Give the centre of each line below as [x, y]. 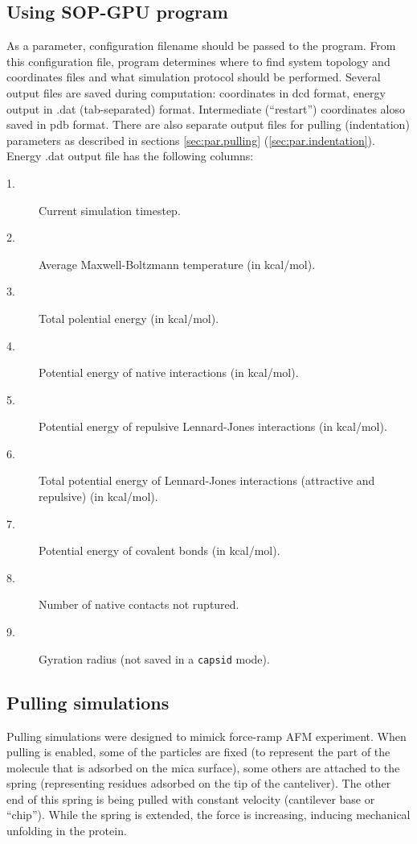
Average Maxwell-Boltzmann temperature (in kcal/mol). [177, 264]
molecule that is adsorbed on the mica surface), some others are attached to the [203, 767]
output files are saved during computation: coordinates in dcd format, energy [196, 92]
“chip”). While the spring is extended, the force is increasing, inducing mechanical [208, 815]
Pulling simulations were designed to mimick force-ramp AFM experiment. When [206, 736]
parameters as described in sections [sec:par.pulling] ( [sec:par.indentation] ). [191, 140]
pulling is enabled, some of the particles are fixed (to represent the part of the [198, 752]
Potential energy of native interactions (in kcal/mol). [169, 372]
